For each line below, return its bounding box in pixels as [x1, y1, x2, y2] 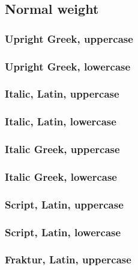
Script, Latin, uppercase [5, 196, 124, 212]
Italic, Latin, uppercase [5, 86, 119, 101]
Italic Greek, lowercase [5, 169, 117, 184]
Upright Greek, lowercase [5, 58, 131, 74]
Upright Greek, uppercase [5, 31, 133, 46]
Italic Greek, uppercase [5, 142, 120, 157]
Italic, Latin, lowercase [5, 114, 116, 129]
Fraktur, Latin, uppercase [5, 252, 131, 267]
